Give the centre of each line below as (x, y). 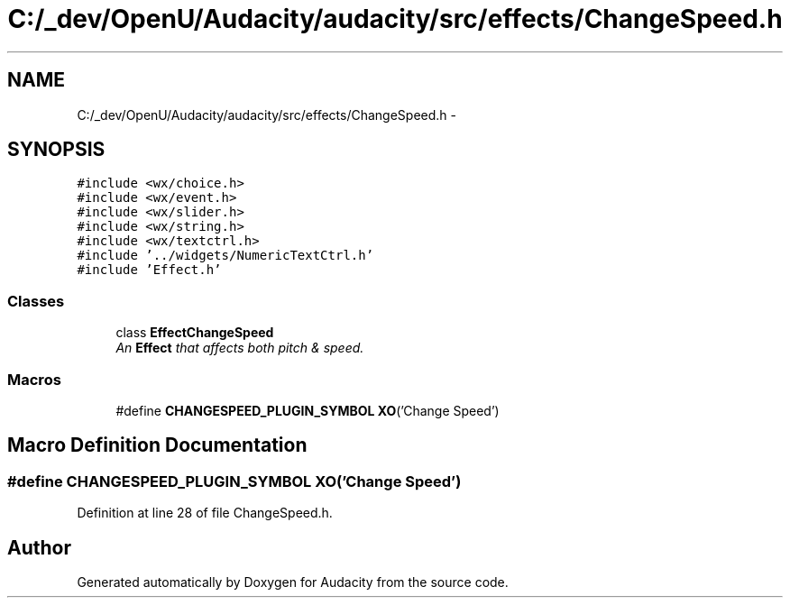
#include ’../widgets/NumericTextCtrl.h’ (225, 256)
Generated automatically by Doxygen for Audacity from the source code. (293, 582)
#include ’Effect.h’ (149, 270)
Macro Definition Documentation (157, 445)
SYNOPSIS (56, 150)
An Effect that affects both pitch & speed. (240, 348)
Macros (34, 379)
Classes (36, 301)
